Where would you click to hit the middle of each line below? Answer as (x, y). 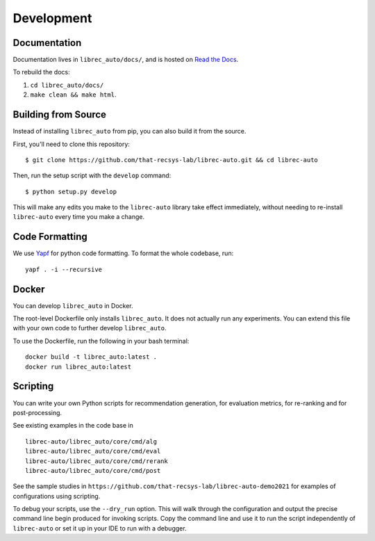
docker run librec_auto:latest (78, 366)
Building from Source (60, 115)
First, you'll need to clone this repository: (71, 144)
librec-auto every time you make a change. (79, 217)
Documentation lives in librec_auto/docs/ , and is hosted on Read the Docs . (126, 60)
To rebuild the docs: (41, 72)
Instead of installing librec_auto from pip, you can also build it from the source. (130, 131)
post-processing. (37, 412)
